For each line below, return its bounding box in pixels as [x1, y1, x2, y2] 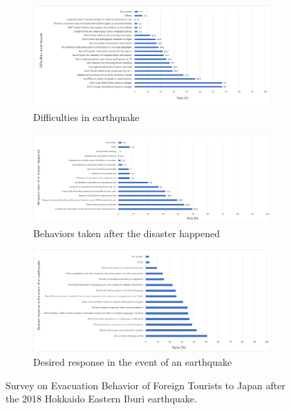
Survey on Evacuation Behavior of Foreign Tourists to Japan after [6, 378, 285, 392]
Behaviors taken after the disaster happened [33, 225, 220, 240]
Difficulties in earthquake [33, 110, 140, 124]
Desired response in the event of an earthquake [33, 354, 232, 369]
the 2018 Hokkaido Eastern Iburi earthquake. [6, 391, 197, 406]
